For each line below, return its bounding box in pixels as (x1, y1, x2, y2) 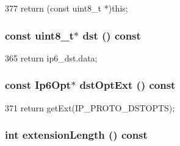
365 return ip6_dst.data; (5, 51, 98, 64)
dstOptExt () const (79, 77, 176, 92)
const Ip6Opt (5, 77, 71, 92)
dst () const (82, 27, 141, 43)
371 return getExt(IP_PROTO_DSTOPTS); (5, 101, 175, 114)
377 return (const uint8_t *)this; (5, 2, 128, 14)
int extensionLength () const (5, 127, 148, 142)
